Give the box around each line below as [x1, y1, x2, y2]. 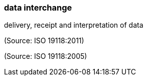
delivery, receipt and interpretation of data [4, 21, 143, 30]
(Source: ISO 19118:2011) [4, 36, 84, 45]
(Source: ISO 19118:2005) [4, 52, 87, 61]
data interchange [4, 3, 72, 13]
